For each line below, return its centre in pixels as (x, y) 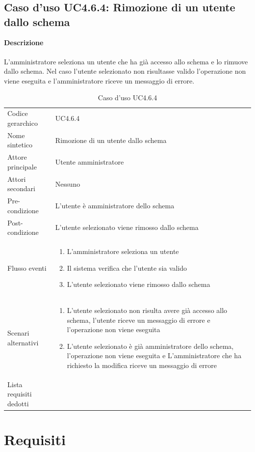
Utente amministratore (89, 162)
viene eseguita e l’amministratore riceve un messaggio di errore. (99, 80)
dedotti (18, 404)
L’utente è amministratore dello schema (115, 205)
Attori (17, 179)
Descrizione (24, 42)
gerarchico (23, 123)
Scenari (18, 333)
